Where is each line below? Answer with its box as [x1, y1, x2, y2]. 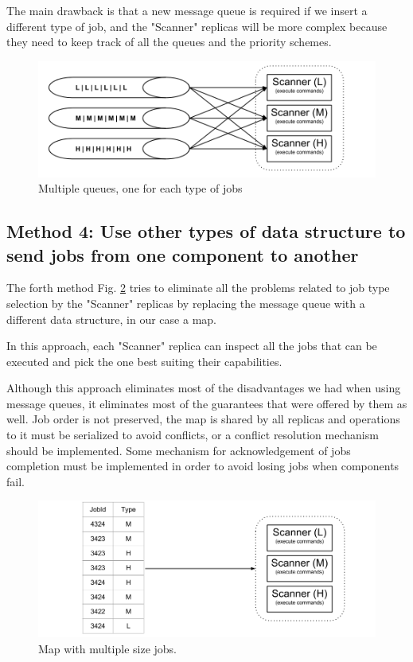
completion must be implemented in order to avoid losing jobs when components [6, 458, 399, 474]
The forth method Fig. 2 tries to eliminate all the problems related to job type [6, 279, 390, 296]
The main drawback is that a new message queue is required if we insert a [6, 2, 368, 18]
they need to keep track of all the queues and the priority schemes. [6, 33, 332, 50]
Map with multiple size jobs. [38, 640, 177, 656]
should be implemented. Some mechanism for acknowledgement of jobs [6, 442, 351, 458]
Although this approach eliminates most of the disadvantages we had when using [6, 380, 401, 396]
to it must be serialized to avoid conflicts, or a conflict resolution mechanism [6, 426, 379, 443]
